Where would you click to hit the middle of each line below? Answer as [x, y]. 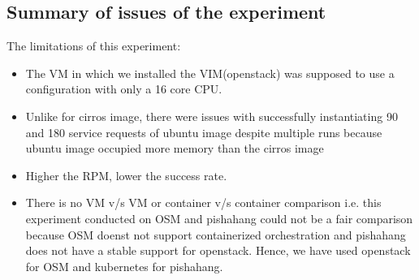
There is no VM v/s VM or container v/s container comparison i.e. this [203, 202]
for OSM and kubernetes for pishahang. [124, 266]
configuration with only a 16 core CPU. [124, 89]
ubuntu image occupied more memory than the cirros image [175, 148]
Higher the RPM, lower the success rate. [126, 175]
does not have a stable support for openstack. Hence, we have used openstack [218, 250]
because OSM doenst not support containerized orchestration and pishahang [216, 234]
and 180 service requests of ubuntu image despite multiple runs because [204, 132]
